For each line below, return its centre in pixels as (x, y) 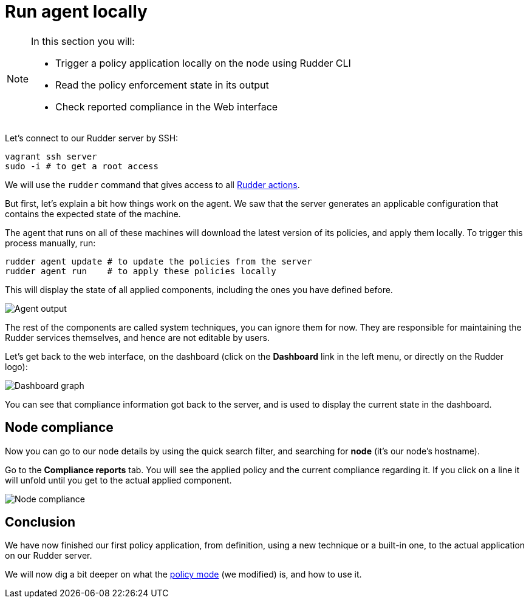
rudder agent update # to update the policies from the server (159, 261)
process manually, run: (50, 243)
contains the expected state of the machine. (93, 214)
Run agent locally (76, 12)
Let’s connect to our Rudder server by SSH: (92, 138)
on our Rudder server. (49, 556)
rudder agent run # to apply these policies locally (141, 271)
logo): (16, 366)
